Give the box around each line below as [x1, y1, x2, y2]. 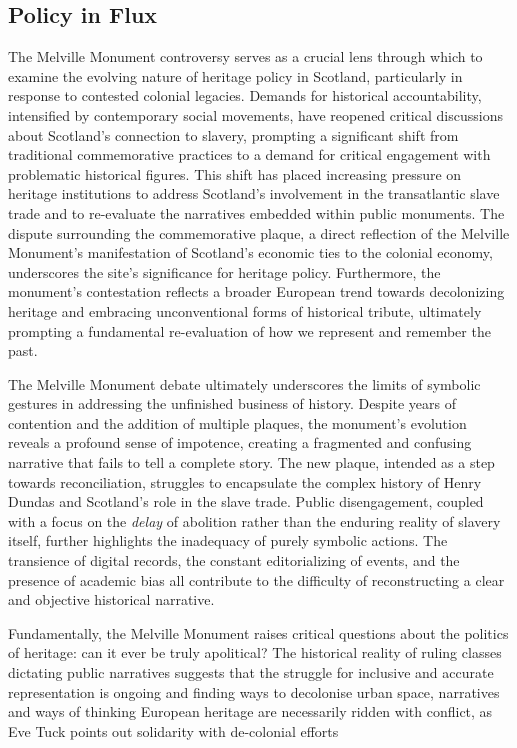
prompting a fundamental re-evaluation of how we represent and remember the [8, 320, 491, 341]
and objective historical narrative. [8, 589, 215, 610]
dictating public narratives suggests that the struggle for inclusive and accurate [8, 662, 494, 683]
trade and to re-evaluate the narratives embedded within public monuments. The [8, 202, 505, 223]
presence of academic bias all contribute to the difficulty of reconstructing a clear [8, 569, 505, 590]
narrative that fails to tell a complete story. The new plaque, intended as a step [8, 452, 495, 473]
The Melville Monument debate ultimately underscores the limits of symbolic [8, 373, 481, 394]
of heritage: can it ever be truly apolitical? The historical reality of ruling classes [8, 642, 502, 663]
